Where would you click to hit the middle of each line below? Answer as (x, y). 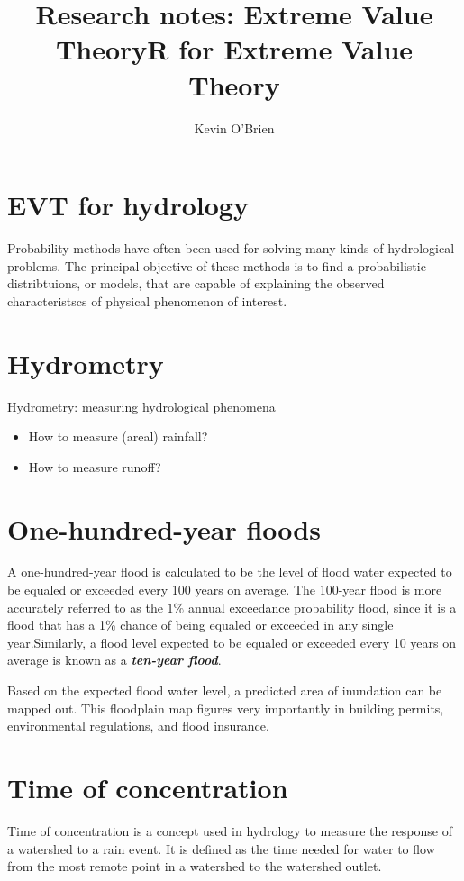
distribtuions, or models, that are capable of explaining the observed (196, 283)
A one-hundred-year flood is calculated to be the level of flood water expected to (230, 572)
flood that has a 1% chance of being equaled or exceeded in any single (200, 625)
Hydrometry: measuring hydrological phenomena (141, 406)
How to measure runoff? (95, 466)
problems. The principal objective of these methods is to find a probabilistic (217, 265)
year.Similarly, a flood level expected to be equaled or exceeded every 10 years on (232, 642)
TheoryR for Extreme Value (234, 49)
